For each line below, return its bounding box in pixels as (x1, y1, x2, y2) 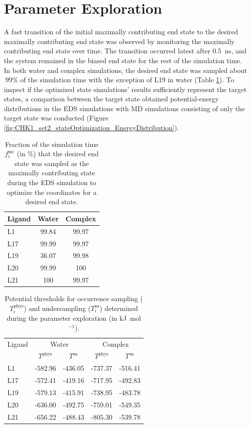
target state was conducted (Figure (4, 113, 109, 123)
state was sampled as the (14, 158, 89, 168)
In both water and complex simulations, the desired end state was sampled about (4, 65, 247, 75)
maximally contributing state (8, 167, 95, 178)
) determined (100, 303, 138, 313)
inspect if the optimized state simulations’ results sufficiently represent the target (4, 84, 247, 94)
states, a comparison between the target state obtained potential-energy (4, 94, 219, 104)
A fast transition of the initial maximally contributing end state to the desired (4, 26, 238, 37)
